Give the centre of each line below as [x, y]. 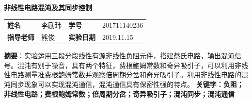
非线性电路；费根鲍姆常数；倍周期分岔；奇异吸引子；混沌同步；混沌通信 [119, 93]
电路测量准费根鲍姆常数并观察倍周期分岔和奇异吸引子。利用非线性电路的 [126, 75]
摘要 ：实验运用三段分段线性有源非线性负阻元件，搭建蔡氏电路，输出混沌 [119, 56]
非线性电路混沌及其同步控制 [48, 7]
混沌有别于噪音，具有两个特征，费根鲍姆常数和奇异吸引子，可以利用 [126, 65]
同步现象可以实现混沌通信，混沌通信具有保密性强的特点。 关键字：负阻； [127, 84]
